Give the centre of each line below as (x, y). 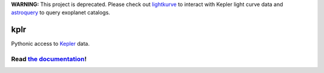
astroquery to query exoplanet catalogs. (61, 12)
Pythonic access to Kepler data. (50, 44)
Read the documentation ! (49, 59)
